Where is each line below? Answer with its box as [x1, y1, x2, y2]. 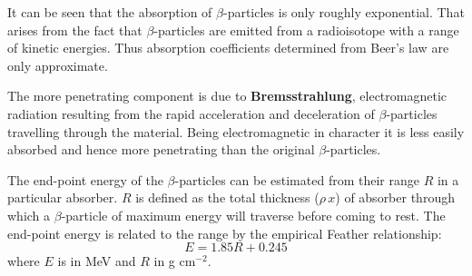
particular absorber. [7, 188, 118, 207]
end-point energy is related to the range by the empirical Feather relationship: [7, 223, 442, 242]
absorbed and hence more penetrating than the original [7, 140, 315, 159]
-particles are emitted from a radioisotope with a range [153, 20, 459, 39]
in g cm [153, 251, 196, 271]
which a [7, 205, 51, 224]
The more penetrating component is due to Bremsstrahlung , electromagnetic [7, 86, 447, 105]
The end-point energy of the [7, 170, 163, 189]
